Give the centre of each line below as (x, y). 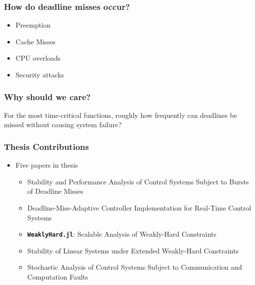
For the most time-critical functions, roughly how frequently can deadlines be (121, 115)
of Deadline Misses (55, 191)
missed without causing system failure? (63, 125)
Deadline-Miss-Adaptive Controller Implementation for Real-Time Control (139, 208)
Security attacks (40, 74)
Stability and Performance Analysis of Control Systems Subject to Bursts (138, 181)
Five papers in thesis (47, 165)
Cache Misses (35, 41)
